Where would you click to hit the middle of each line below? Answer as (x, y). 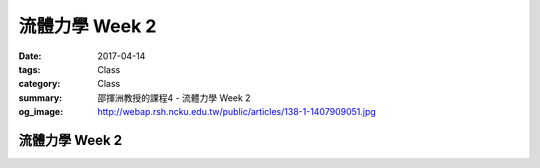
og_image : (41, 112)
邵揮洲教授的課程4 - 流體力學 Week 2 (174, 97)
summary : (40, 97)
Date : (30, 56)
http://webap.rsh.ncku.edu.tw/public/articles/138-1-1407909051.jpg (237, 112)
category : (39, 84)
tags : (29, 69)
